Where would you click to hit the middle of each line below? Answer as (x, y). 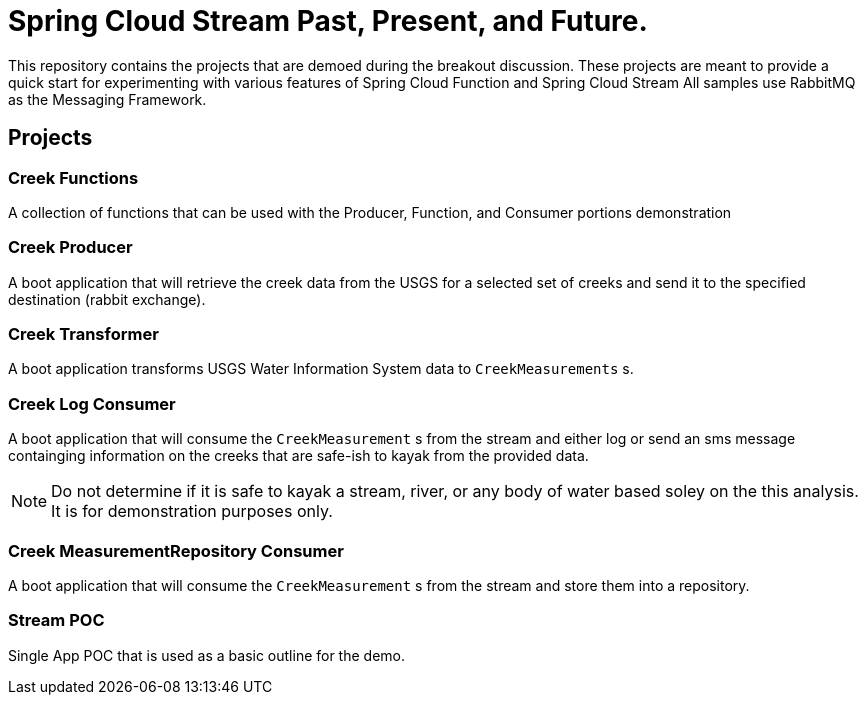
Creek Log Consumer (92, 403)
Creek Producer (70, 247)
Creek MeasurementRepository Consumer (176, 550)
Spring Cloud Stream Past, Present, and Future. (328, 21)
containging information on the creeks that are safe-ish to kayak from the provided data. (298, 456)
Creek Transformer (83, 334)
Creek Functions (73, 177)
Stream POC (56, 620)
